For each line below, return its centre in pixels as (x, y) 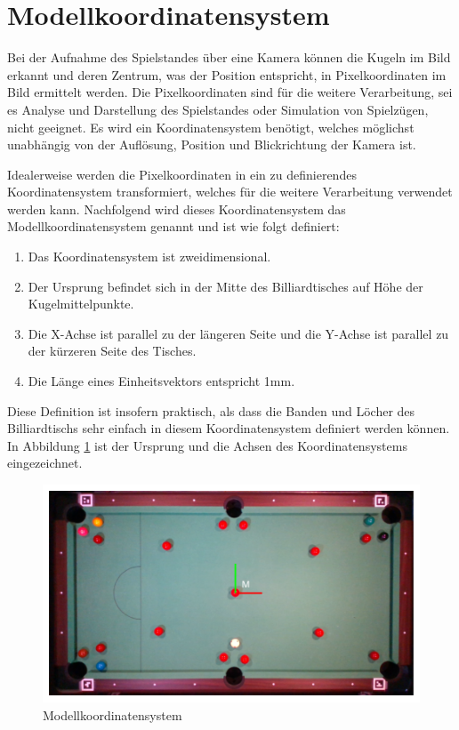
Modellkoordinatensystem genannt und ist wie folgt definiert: (173, 226)
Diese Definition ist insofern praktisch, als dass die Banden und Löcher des (211, 410)
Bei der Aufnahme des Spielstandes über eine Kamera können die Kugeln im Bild (229, 57)
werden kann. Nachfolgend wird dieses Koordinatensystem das (177, 209)
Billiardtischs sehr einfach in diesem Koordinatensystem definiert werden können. (229, 428)
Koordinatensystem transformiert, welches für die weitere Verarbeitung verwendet (230, 192)
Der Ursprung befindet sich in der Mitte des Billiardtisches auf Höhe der (225, 286)
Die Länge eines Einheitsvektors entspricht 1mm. (161, 381)
